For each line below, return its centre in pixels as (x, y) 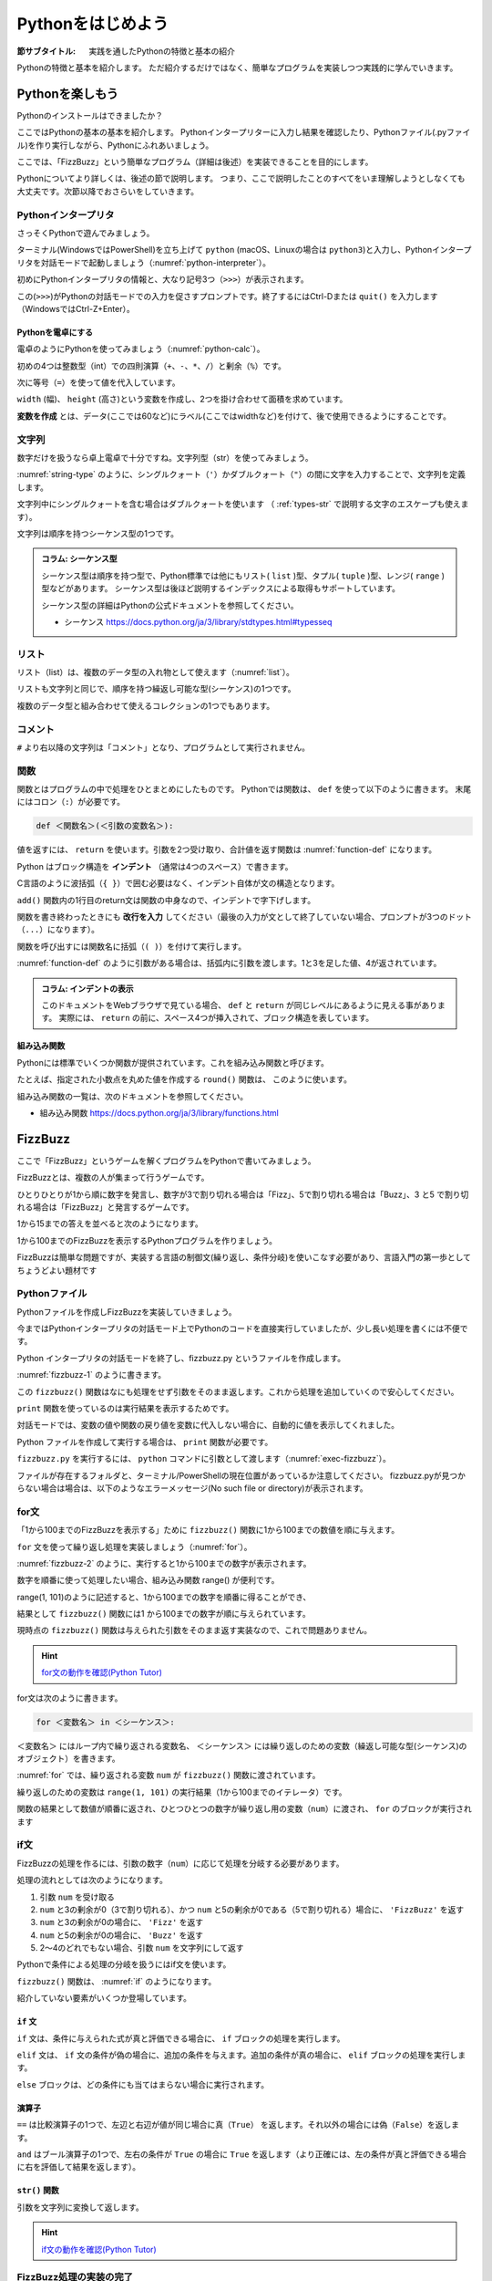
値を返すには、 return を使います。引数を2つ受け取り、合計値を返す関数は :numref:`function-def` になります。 (227, 849)
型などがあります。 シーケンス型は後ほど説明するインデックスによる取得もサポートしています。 (221, 588)
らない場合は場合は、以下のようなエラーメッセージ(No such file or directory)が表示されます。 (192, 1488)
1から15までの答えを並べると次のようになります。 (110, 1224)
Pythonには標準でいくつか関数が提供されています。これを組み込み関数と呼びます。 (173, 1062)
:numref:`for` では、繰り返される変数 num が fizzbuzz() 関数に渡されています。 (169, 1776)
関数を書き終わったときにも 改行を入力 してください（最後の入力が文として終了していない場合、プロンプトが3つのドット (245, 917)
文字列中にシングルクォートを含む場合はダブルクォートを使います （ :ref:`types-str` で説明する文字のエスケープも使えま (243, 504)
